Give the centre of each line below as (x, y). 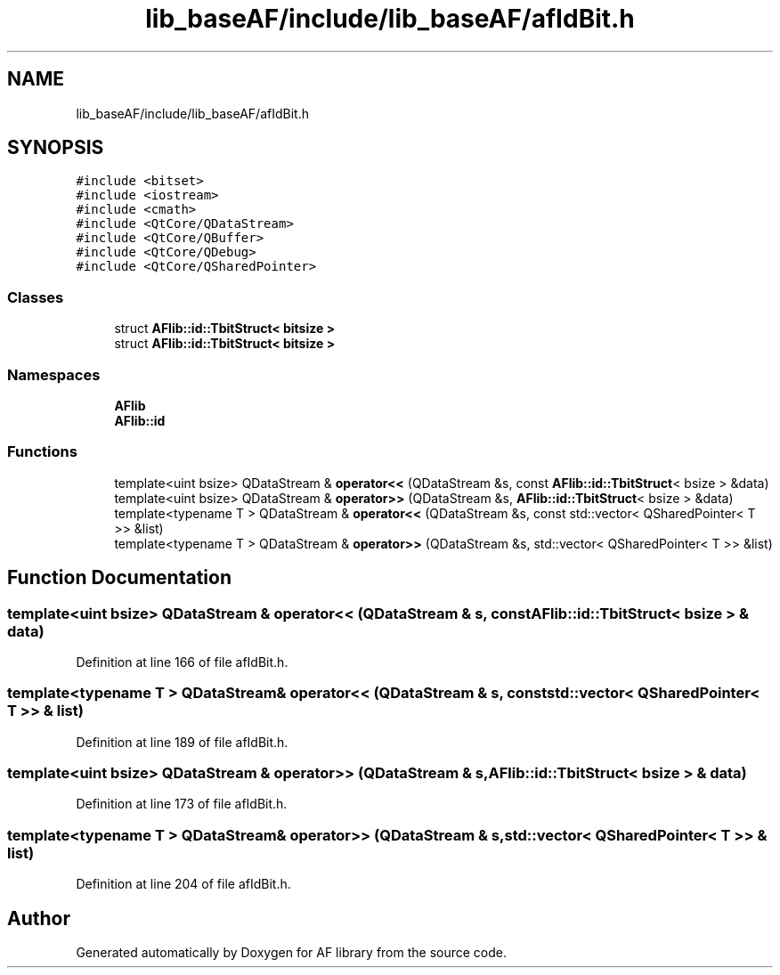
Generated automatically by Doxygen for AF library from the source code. (292, 952)
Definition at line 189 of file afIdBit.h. (182, 742)
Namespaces (54, 374)
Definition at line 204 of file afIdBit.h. (183, 884)
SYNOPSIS (56, 148)
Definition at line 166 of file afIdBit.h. (182, 662)
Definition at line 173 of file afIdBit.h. (182, 804)
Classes (36, 297)
